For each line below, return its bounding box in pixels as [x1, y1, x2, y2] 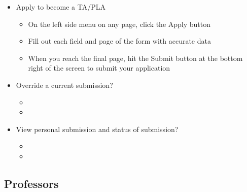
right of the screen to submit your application [28, 62, 170, 73]
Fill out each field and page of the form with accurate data [28, 36, 211, 46]
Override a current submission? [16, 79, 113, 90]
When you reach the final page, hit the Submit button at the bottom [28, 52, 243, 63]
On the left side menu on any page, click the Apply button [28, 18, 211, 29]
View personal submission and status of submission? [16, 123, 179, 134]
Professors [4, 175, 59, 191]
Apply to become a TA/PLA [16, 2, 105, 12]
